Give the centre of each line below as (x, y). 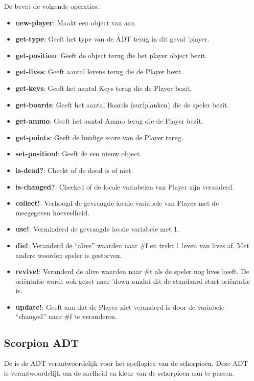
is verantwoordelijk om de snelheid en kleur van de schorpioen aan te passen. (119, 372)
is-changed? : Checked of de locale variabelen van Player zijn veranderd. (125, 186)
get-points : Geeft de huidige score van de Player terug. (99, 137)
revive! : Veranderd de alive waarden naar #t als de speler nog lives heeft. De (132, 271)
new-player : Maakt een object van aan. (76, 22)
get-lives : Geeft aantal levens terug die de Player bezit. (99, 72)
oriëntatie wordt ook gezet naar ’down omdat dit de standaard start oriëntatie (133, 281)
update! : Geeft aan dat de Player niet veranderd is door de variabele (120, 307)
